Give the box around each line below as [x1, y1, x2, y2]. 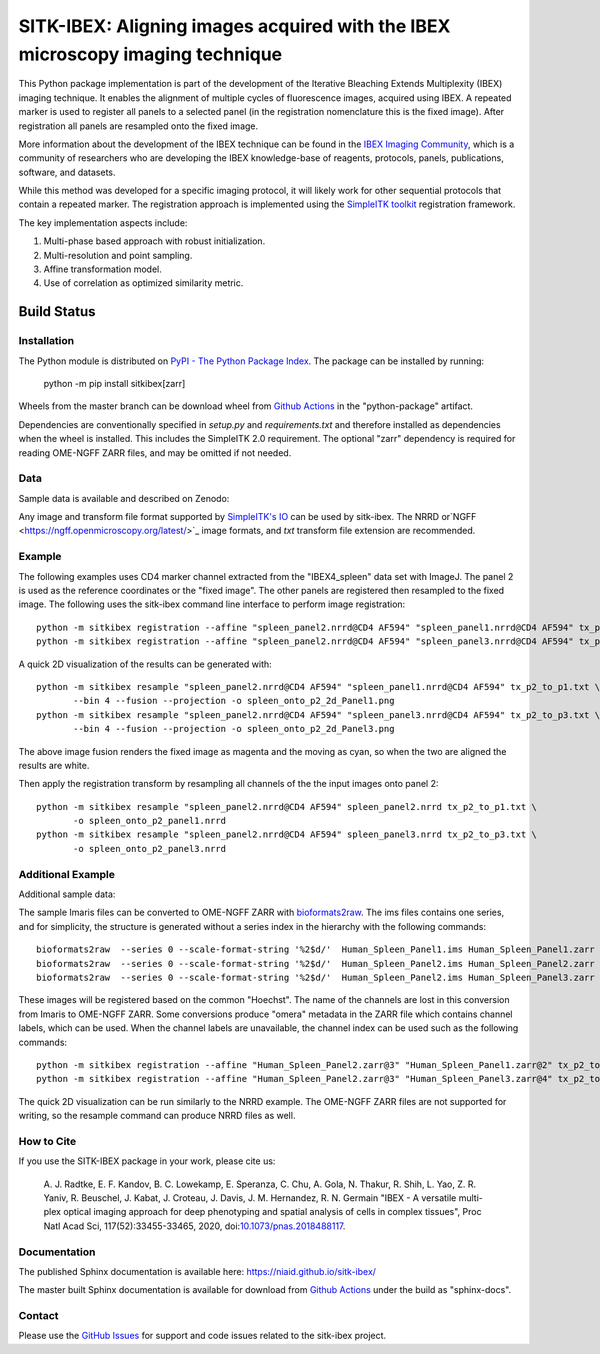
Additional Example [18, 867, 115, 881]
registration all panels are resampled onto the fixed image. [18, 120, 259, 132]
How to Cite [18, 1134, 77, 1148]
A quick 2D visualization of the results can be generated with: [18, 658, 272, 670]
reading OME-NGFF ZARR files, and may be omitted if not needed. [18, 446, 292, 459]
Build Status [18, 303, 96, 320]
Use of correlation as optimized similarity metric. [43, 277, 244, 289]
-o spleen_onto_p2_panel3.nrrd [73, 843, 227, 854]
